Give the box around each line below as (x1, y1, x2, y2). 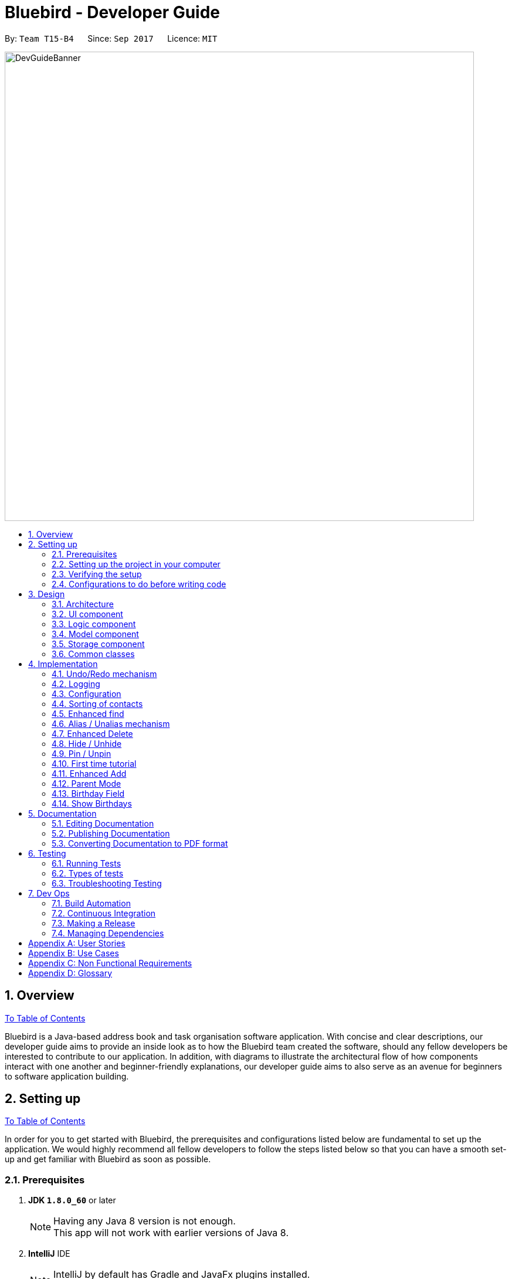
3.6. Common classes (52, 648, 135, 659)
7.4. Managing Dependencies (52, 928, 164, 938)
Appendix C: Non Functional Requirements (28, 957, 192, 968)
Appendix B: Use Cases (28, 948, 119, 958)
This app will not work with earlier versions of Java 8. (53, 1227, 289, 1239)
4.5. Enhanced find (52, 708, 124, 719)
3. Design (28, 588, 65, 599)
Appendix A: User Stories (28, 938, 126, 948)
